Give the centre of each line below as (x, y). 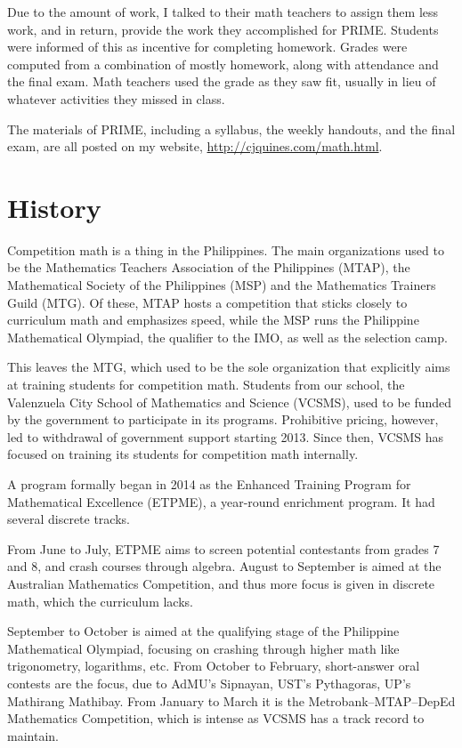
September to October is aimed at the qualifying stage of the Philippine (203, 631)
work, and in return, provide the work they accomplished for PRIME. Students (223, 29)
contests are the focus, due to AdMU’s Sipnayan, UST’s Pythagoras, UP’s (209, 683)
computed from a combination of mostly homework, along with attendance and (223, 64)
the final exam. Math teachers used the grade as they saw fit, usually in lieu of (222, 81)
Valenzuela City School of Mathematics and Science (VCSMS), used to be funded (230, 402)
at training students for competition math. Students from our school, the (206, 385)
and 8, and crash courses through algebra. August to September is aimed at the (224, 566)
